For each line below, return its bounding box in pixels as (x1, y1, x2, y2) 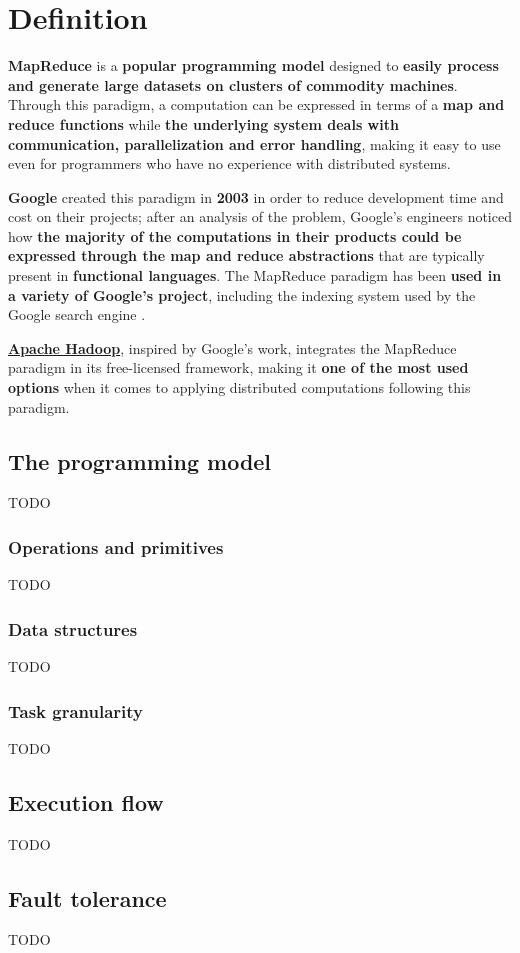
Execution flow (8, 786, 164, 817)
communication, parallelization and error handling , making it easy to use (8, 133, 501, 154)
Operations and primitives (8, 534, 224, 559)
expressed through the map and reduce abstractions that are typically (8, 245, 485, 266)
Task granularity (8, 698, 144, 723)
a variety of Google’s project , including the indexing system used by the (8, 284, 476, 305)
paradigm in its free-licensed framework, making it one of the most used (8, 357, 469, 378)
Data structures (8, 616, 138, 641)
